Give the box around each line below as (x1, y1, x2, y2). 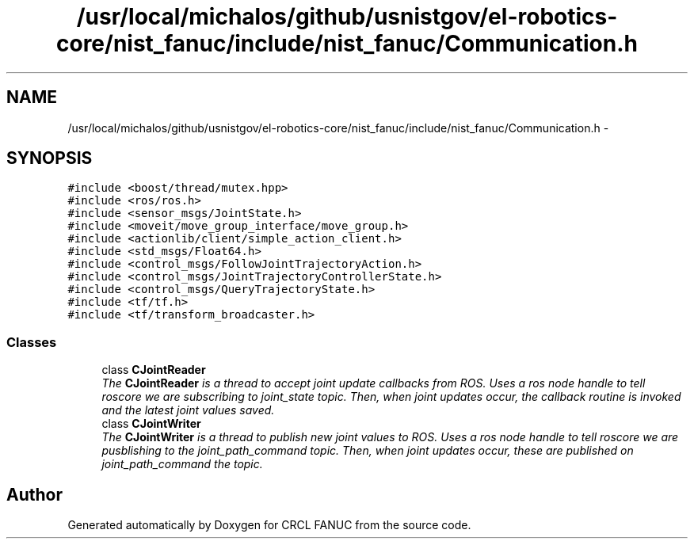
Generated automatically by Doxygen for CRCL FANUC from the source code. (67, 518, 471, 532)
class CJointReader (101, 363, 206, 377)
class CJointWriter (101, 417, 201, 431)
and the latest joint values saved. (101, 403, 275, 417)
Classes (6, 333, 57, 350)
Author (6, 484, 63, 505)
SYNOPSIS (6, 148, 93, 169)
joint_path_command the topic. (101, 457, 263, 471)
